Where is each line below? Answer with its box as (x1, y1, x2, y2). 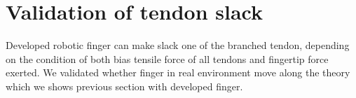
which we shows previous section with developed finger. (6, 78, 243, 93)
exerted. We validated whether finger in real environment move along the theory (6, 65, 350, 80)
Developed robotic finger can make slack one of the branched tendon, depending (6, 38, 350, 52)
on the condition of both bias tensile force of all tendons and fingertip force (6, 51, 329, 66)
